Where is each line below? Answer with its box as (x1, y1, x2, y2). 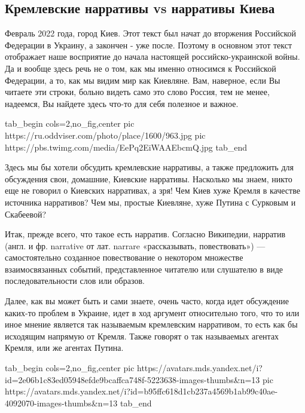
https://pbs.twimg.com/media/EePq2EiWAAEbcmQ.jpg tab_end (5, 140, 248, 153)
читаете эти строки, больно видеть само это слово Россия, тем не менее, (5, 85, 270, 98)
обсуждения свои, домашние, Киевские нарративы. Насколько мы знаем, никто (5, 172, 292, 185)
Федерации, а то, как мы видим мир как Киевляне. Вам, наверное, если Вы (5, 74, 280, 86)
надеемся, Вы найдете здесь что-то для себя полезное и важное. (5, 97, 239, 109)
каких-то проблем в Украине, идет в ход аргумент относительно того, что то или (5, 306, 300, 319)
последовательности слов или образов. (5, 274, 145, 287)
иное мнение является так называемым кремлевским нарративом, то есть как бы (5, 318, 298, 331)
